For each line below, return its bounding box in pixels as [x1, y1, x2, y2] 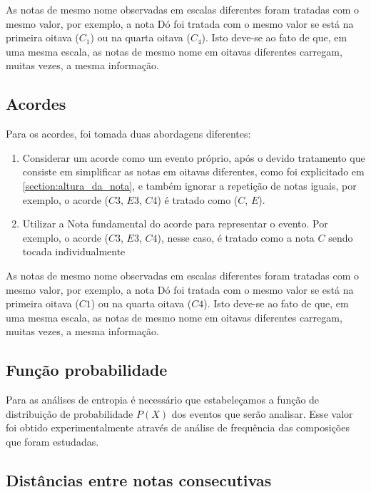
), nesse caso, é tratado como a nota [157, 230, 315, 245]
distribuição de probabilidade [6, 406, 133, 421]
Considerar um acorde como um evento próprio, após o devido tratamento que [22, 150, 365, 165]
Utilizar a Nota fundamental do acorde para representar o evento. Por [22, 216, 328, 231]
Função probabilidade [6, 359, 168, 381]
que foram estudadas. [6, 434, 99, 449]
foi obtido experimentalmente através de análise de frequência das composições [6, 420, 350, 435]
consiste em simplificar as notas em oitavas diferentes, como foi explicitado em [22, 164, 365, 179]
